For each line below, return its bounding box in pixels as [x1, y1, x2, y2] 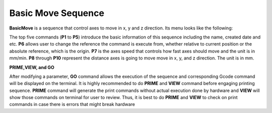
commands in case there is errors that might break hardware [9, 101, 135, 107]
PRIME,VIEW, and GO [9, 64, 55, 70]
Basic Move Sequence [9, 7, 104, 18]
